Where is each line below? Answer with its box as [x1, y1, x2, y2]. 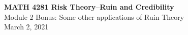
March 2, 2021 [4, 21, 49, 32]
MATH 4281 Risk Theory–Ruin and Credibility [4, 1, 174, 12]
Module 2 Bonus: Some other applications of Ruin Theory [4, 11, 184, 22]
